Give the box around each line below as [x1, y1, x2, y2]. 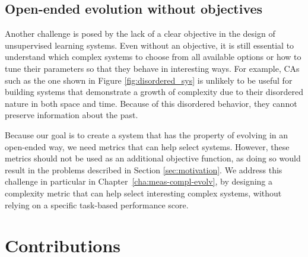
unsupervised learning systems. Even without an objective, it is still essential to [5, 39, 294, 51]
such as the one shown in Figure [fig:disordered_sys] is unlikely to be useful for [5, 74, 293, 86]
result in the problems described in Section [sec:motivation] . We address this [5, 163, 282, 176]
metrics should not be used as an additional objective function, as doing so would [5, 152, 301, 164]
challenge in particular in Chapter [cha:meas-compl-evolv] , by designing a [5, 175, 273, 188]
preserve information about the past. [5, 109, 138, 121]
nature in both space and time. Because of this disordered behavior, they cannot [5, 97, 297, 109]
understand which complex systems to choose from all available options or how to [5, 50, 301, 63]
